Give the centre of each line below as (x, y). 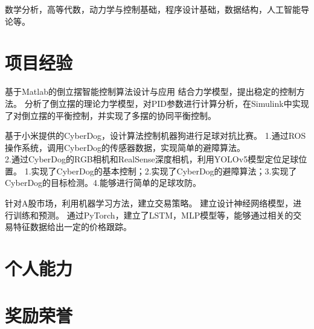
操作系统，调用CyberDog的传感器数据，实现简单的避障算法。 (125, 147)
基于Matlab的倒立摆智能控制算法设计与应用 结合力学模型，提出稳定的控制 (151, 91)
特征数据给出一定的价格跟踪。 (72, 227)
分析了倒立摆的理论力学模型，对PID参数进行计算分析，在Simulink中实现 (167, 103)
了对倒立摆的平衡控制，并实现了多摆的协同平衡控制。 (111, 115)
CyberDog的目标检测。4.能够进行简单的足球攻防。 (103, 183)
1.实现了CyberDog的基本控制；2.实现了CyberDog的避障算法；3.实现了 (161, 171)
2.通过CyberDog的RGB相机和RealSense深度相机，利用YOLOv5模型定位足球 (152, 159)
